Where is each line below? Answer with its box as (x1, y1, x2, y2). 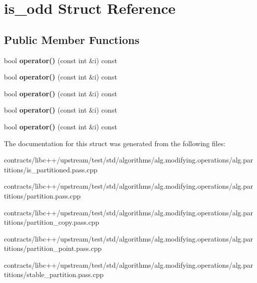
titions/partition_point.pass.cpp (4, 243, 102, 253)
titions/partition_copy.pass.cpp (4, 217, 99, 227)
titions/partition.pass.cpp (4, 190, 81, 201)
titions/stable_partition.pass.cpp (4, 269, 104, 280)
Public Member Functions (4, 32, 139, 47)
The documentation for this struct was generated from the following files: (4, 138, 226, 148)
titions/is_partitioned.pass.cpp (4, 164, 97, 174)
